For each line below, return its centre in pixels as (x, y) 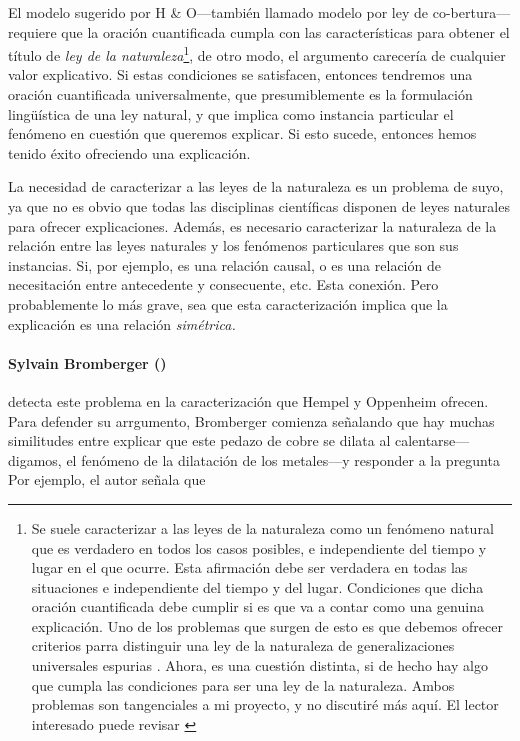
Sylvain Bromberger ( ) (87, 362)
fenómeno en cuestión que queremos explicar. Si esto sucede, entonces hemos (242, 133)
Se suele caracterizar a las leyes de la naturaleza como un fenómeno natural (262, 527)
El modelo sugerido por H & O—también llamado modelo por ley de (218, 12)
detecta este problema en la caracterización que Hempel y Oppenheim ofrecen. (248, 400)
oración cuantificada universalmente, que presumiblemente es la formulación (240, 94)
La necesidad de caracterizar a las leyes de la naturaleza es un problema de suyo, (256, 186)
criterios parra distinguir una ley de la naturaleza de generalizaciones (243, 645)
